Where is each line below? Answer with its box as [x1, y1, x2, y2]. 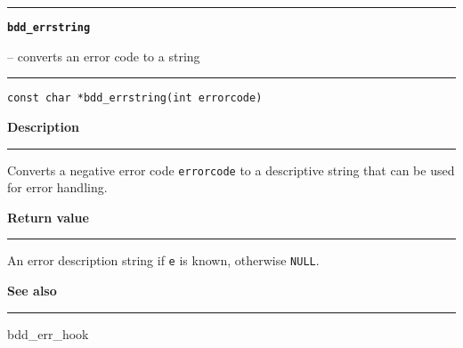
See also [7, 281, 57, 299]
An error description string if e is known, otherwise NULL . [7, 251, 320, 270]
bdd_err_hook [7, 324, 89, 343]
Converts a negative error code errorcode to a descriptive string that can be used [7, 160, 455, 179]
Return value [7, 207, 89, 226]
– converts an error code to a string [7, 46, 200, 65]
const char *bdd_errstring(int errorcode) [7, 92, 263, 105]
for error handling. [7, 178, 108, 197]
